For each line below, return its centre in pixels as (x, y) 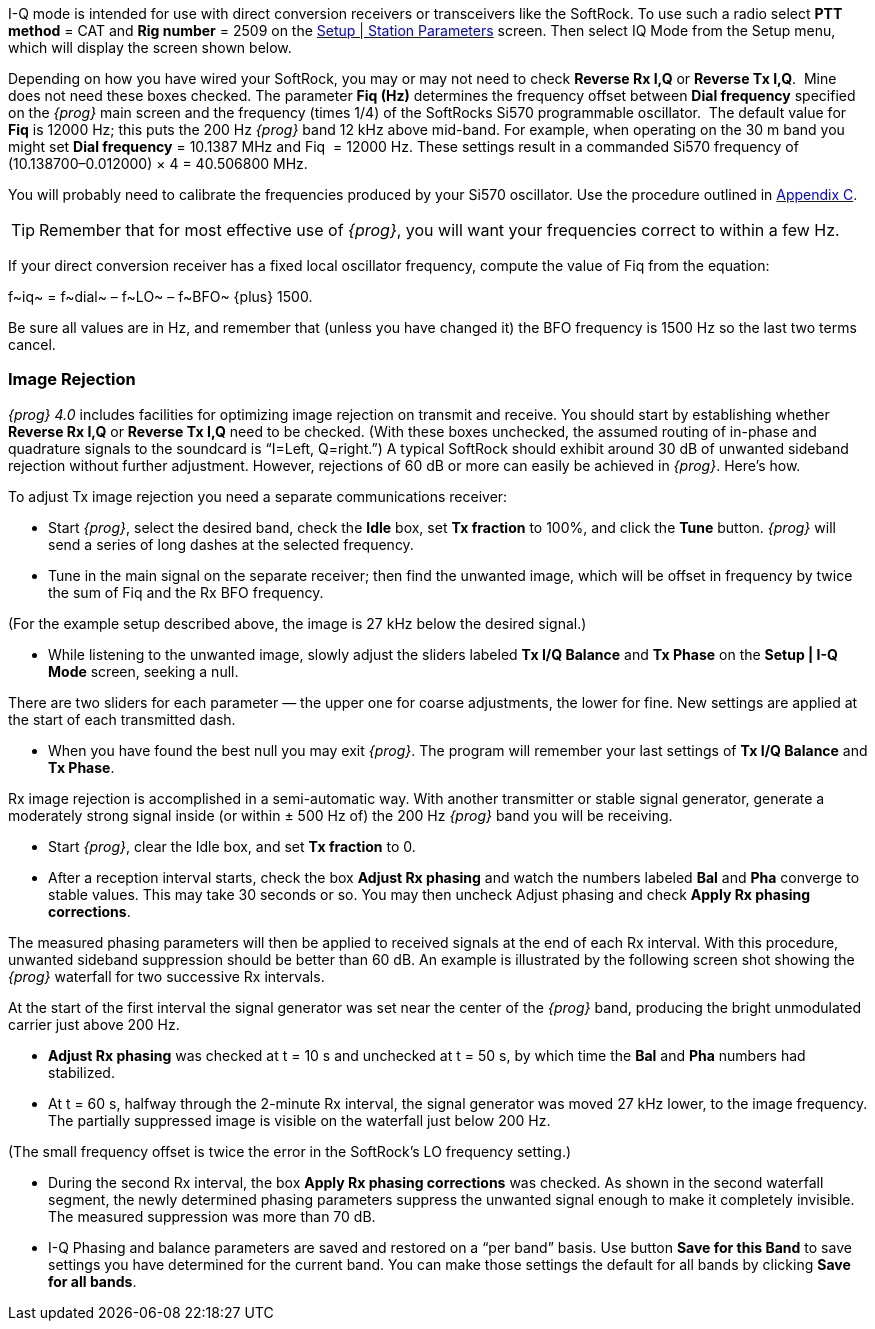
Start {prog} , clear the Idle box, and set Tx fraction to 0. (232, 846)
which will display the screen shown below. (150, 47)
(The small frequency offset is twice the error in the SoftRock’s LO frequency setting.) (290, 1151)
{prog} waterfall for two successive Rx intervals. (166, 976)
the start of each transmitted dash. (122, 719)
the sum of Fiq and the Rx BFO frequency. (186, 592)
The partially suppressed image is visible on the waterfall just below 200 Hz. (299, 1120)
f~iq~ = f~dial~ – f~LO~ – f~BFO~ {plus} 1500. (160, 296)
